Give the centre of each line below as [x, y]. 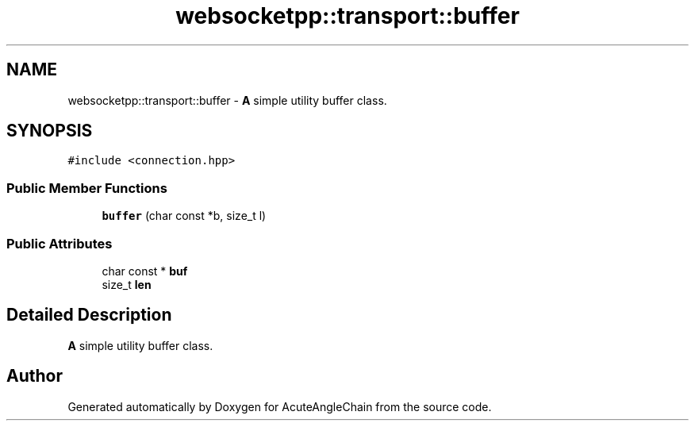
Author [35, 376]
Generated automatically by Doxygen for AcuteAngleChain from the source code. [280, 406]
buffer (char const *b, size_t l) [184, 216]
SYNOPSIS [50, 131]
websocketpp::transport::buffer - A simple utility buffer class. [227, 100]
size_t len [127, 284]
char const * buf [145, 271]
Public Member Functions [87, 188]
